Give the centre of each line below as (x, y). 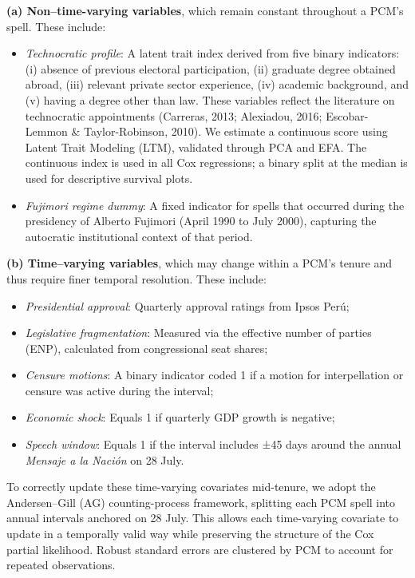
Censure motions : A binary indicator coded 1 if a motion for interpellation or (214, 375)
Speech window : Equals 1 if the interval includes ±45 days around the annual (213, 444)
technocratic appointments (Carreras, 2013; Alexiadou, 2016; (174, 115)
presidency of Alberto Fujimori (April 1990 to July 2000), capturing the (201, 221)
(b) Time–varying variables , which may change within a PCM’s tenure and (199, 263)
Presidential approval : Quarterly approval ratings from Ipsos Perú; (187, 305)
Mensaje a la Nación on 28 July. (105, 459)
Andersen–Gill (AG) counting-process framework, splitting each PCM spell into (201, 502)
